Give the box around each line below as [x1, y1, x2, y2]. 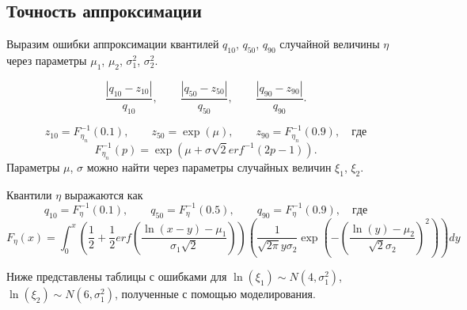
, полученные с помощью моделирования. [114, 285, 316, 302]
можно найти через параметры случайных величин [86, 158, 332, 175]
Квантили [6, 186, 52, 202]
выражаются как [64, 186, 143, 202]
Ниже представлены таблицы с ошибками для [6, 268, 227, 285]
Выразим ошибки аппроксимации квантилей [6, 36, 219, 52]
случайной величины [279, 36, 380, 52]
